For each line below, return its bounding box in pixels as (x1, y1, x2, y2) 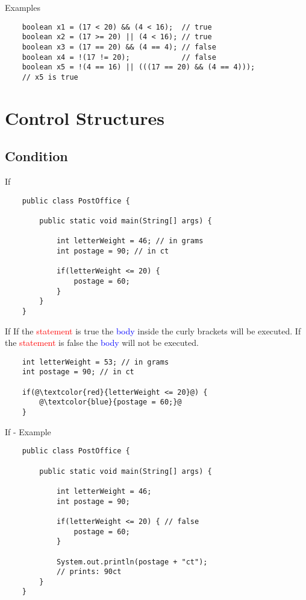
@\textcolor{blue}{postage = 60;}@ (39, 398, 182, 407)
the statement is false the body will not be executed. (5, 336, 199, 349)
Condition (5, 147, 68, 165)
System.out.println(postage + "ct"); (56, 557, 208, 566)
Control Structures (5, 105, 164, 130)
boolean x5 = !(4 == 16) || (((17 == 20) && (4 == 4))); (22, 63, 255, 72)
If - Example (5, 425, 51, 438)
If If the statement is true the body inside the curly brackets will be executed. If (5, 324, 301, 337)
